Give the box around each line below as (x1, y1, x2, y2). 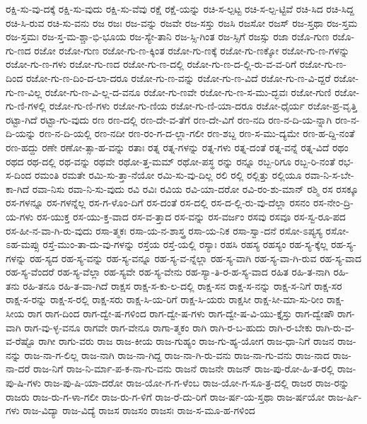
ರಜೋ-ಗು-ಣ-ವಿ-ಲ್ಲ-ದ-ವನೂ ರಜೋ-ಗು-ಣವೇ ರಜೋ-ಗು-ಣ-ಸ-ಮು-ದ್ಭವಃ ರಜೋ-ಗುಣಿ (45, 84, 332, 99)
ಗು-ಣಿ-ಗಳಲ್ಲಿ (6, 98, 47, 113)
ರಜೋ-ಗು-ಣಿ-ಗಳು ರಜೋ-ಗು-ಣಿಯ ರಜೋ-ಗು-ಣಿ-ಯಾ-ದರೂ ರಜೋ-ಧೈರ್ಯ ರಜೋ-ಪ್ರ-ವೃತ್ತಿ (49, 98, 357, 113)
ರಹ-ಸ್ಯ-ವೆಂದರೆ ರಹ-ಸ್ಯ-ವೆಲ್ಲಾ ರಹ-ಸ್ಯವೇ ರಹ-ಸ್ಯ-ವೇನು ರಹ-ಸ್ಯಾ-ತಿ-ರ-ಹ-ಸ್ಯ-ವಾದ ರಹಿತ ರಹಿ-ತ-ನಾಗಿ (6, 264, 330, 279)
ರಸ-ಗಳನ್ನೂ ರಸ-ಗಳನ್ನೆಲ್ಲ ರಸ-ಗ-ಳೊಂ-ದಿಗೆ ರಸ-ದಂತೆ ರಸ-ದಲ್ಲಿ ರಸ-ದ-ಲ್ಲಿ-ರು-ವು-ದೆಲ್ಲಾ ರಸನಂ (6, 195, 310, 210)
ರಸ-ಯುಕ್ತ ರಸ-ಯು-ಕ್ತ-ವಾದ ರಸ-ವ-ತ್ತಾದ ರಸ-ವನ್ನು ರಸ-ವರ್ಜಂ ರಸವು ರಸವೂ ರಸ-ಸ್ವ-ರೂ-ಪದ (36, 208, 346, 223)
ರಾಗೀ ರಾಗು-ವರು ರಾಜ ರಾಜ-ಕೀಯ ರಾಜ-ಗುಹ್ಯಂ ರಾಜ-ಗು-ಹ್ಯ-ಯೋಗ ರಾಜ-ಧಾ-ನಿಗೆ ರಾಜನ (38, 334, 334, 348)
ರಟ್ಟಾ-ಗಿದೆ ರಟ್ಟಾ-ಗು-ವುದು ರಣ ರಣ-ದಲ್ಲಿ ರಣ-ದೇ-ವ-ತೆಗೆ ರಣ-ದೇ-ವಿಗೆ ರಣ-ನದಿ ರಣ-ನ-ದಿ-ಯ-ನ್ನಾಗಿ (6, 112, 332, 126)
